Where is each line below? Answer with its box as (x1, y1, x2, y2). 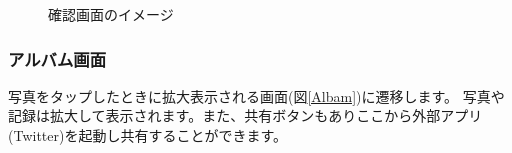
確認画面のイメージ (48, 4, 174, 24)
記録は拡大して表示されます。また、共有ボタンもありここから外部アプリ (8, 105, 483, 126)
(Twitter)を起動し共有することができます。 (8, 125, 288, 145)
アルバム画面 (8, 46, 106, 71)
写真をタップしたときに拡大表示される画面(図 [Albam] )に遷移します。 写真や (8, 85, 505, 106)
